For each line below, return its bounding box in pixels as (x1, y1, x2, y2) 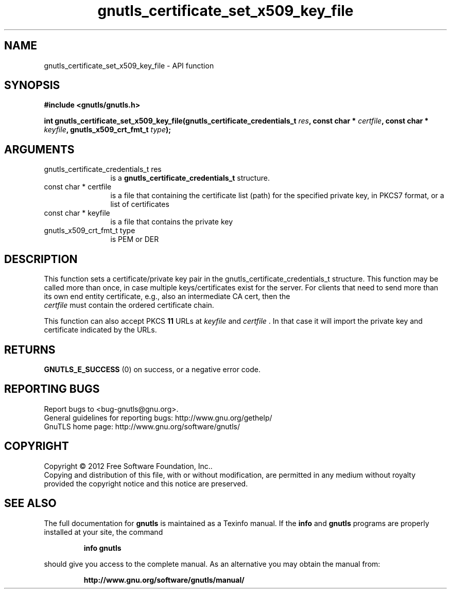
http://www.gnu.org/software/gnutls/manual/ (83, 575, 245, 584)
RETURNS (4, 343, 56, 356)
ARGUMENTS (4, 143, 75, 156)
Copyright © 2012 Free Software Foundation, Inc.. (44, 461, 213, 470)
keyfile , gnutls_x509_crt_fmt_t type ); (44, 125, 171, 134)
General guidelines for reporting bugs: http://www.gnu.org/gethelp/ (44, 413, 272, 422)
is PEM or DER (110, 235, 159, 244)
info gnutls (83, 543, 122, 552)
